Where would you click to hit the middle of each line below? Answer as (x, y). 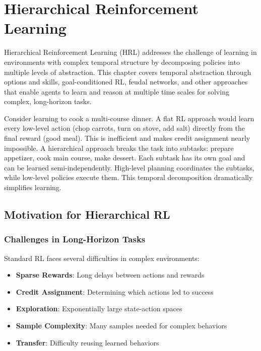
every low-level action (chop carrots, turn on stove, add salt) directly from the (125, 128)
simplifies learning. (33, 187)
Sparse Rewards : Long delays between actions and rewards (110, 275)
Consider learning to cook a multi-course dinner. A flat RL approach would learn (129, 118)
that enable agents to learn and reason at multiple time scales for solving (117, 91)
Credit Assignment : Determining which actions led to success (115, 291)
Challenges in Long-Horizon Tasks (75, 239)
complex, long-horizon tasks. (48, 101)
